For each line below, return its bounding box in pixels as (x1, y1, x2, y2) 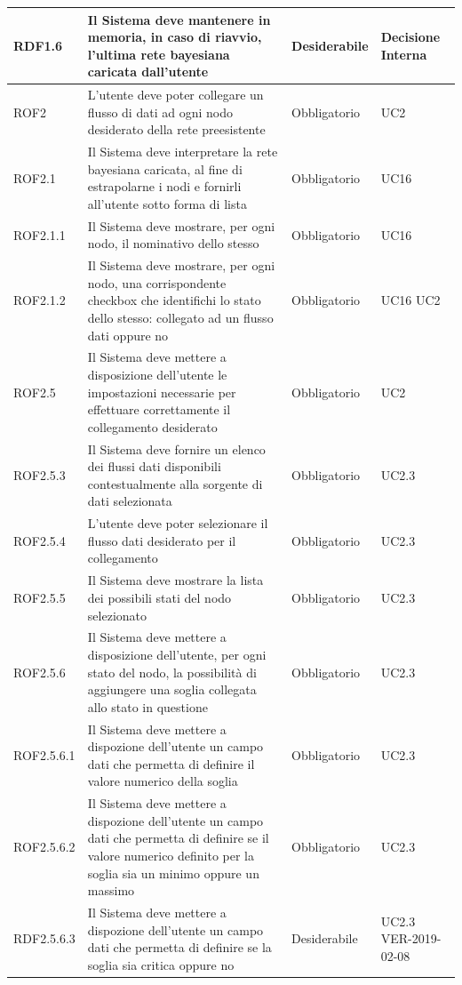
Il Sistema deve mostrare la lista (87, 571, 264, 589)
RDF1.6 (13, 36, 63, 54)
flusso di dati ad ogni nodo (87, 102, 233, 121)
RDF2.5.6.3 (13, 929, 76, 948)
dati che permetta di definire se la (87, 938, 272, 957)
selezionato (87, 605, 147, 624)
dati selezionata (87, 492, 172, 510)
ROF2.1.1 (13, 225, 66, 244)
